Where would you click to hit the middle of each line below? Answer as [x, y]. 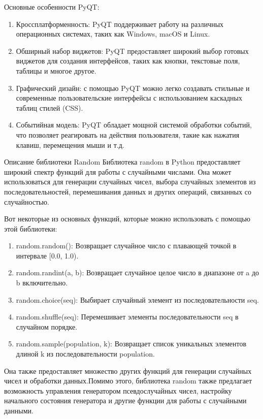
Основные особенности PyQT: [52, 7]
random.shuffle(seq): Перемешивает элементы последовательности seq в [127, 317]
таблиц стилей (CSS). [50, 107]
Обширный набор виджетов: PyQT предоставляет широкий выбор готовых [132, 51]
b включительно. [42, 283]
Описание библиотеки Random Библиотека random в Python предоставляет [122, 162]
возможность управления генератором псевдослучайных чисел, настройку [118, 390]
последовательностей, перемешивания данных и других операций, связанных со [128, 191]
